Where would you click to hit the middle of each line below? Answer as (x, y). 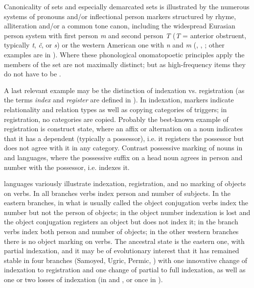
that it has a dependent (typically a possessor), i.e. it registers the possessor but (124, 138)
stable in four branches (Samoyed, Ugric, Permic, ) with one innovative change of (126, 260)
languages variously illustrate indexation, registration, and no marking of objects (125, 183)
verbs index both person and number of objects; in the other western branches (121, 231)
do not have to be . (33, 74)
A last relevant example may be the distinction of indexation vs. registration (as (124, 90)
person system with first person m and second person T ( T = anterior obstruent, (125, 35)
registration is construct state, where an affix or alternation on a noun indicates (123, 129)
